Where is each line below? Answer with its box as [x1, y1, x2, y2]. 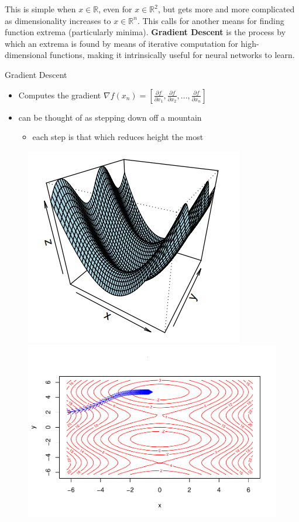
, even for [98, 3, 132, 15]
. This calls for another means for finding [137, 14, 284, 26]
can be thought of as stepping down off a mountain [18, 111, 202, 123]
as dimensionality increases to [5, 14, 111, 26]
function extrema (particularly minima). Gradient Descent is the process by [5, 26, 286, 38]
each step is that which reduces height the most [32, 131, 204, 143]
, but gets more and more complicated [157, 3, 295, 15]
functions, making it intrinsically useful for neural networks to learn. [50, 49, 295, 61]
